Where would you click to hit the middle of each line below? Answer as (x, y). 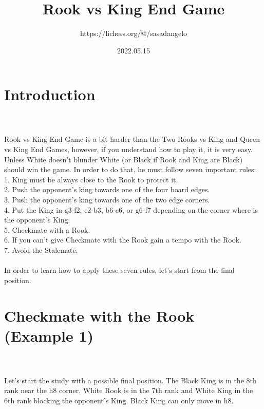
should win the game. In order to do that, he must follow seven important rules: (130, 169)
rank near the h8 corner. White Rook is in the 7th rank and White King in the (129, 390)
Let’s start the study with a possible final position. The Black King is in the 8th (130, 380)
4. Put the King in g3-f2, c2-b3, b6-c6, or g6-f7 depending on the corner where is (131, 209)
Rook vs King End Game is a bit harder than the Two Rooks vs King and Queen (132, 139)
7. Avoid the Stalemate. (41, 249)
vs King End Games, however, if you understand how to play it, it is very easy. (128, 149)
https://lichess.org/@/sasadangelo (134, 33)
